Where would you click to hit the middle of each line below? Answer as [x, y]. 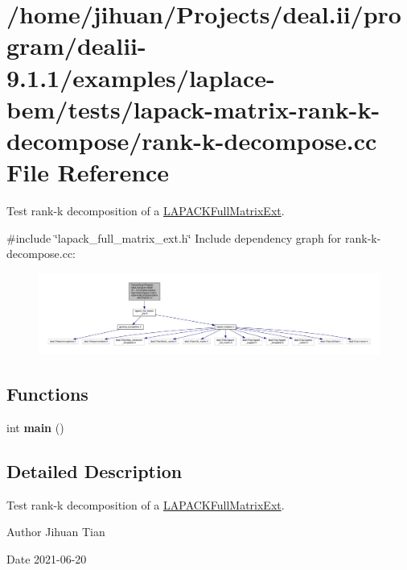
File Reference [88, 172]
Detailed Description [95, 471]
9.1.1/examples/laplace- [141, 77]
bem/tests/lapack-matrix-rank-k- [193, 108]
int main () [35, 428]
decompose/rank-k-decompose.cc [192, 140]
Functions [47, 394]
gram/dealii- [76, 46]
